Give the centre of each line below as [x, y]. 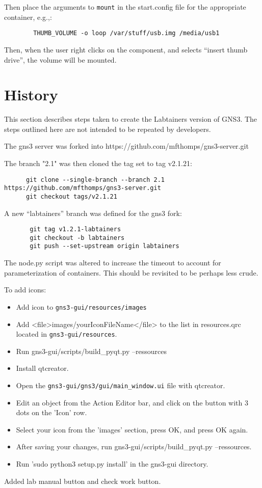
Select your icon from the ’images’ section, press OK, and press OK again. [132, 429]
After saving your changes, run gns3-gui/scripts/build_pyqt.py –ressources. [134, 446]
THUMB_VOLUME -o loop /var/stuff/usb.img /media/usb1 [126, 33]
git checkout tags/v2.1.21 [71, 196]
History [31, 94]
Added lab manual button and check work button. [83, 481]
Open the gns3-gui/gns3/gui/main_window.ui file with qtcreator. [121, 385]
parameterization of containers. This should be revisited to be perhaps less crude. [131, 272]
